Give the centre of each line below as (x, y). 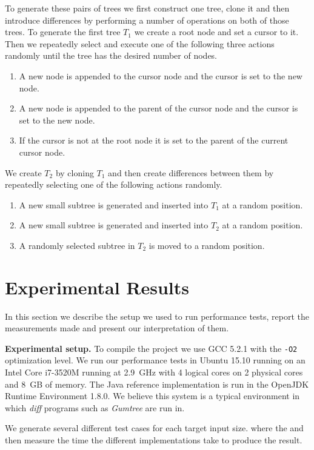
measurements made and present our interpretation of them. (117, 328)
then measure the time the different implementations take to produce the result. (154, 440)
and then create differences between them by (191, 172)
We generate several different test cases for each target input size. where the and (154, 428)
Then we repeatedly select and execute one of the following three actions (140, 43)
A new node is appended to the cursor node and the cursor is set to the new (161, 75)
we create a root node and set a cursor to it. (216, 32)
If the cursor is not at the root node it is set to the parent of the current (154, 140)
